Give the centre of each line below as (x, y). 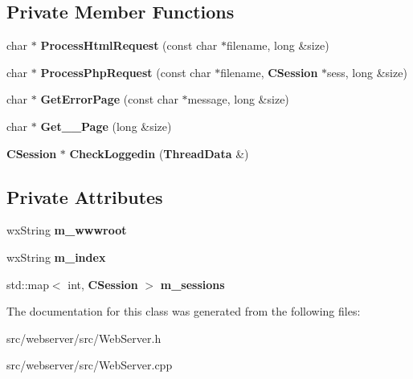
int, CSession (103, 284)
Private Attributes (85, 196)
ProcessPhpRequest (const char (126, 72)
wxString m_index (56, 257)
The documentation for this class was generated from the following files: (184, 311)
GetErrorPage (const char (109, 99)
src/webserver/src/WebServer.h (84, 338)
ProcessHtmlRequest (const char (129, 45)
